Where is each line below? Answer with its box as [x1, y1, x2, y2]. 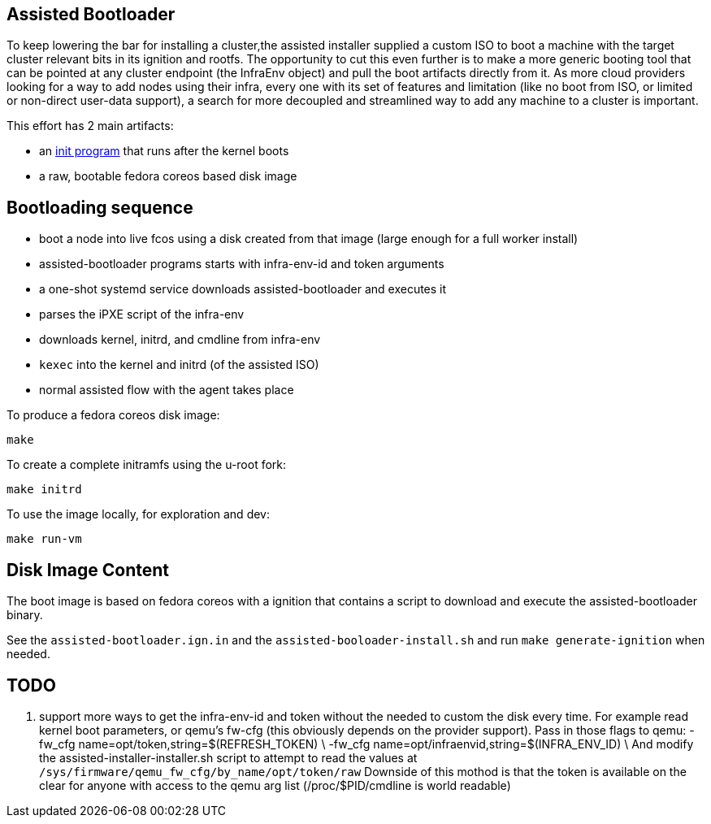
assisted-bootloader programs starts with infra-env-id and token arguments [39, 257, 444, 271]
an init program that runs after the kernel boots [39, 144, 289, 158]
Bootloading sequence [7, 197, 193, 218]
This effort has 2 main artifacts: [7, 119, 174, 133]
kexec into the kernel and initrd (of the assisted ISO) [39, 358, 319, 372]
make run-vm [7, 532, 82, 546]
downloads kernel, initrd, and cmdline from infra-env [39, 332, 321, 347]
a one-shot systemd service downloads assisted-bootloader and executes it [39, 282, 447, 297]
